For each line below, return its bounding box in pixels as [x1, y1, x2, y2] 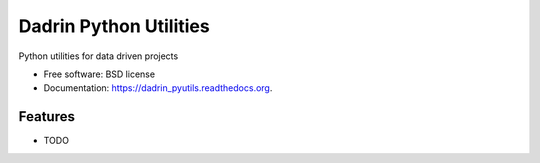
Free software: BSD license [43, 68, 155, 80]
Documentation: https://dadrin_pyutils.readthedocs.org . [43, 82, 273, 94]
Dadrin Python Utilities [18, 15, 210, 37]
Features [18, 108, 75, 125]
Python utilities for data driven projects [18, 50, 179, 62]
